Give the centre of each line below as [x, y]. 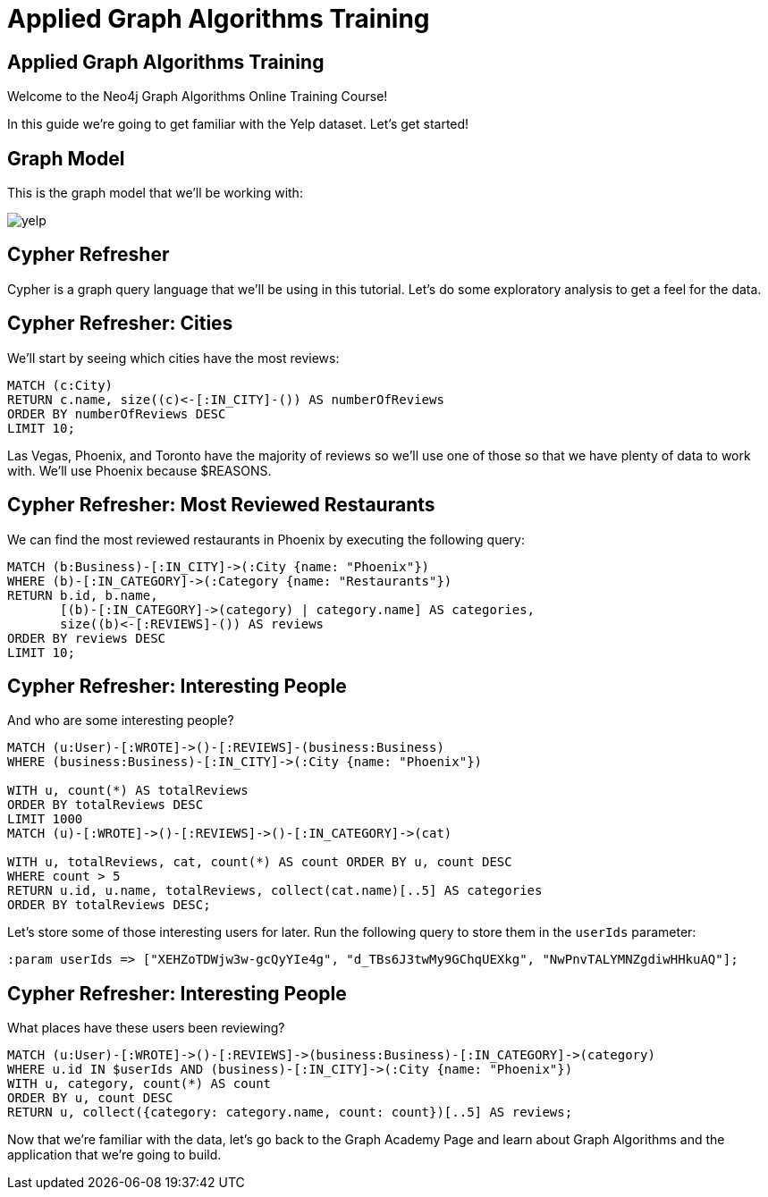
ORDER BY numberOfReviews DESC [117, 413]
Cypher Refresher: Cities [120, 324]
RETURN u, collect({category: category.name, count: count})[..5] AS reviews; [290, 1113]
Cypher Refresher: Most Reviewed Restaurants [221, 505]
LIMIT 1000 [45, 819]
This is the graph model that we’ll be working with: [155, 193]
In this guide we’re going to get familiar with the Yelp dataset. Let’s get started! [238, 124]
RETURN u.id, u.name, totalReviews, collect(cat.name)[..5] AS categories [275, 891]
